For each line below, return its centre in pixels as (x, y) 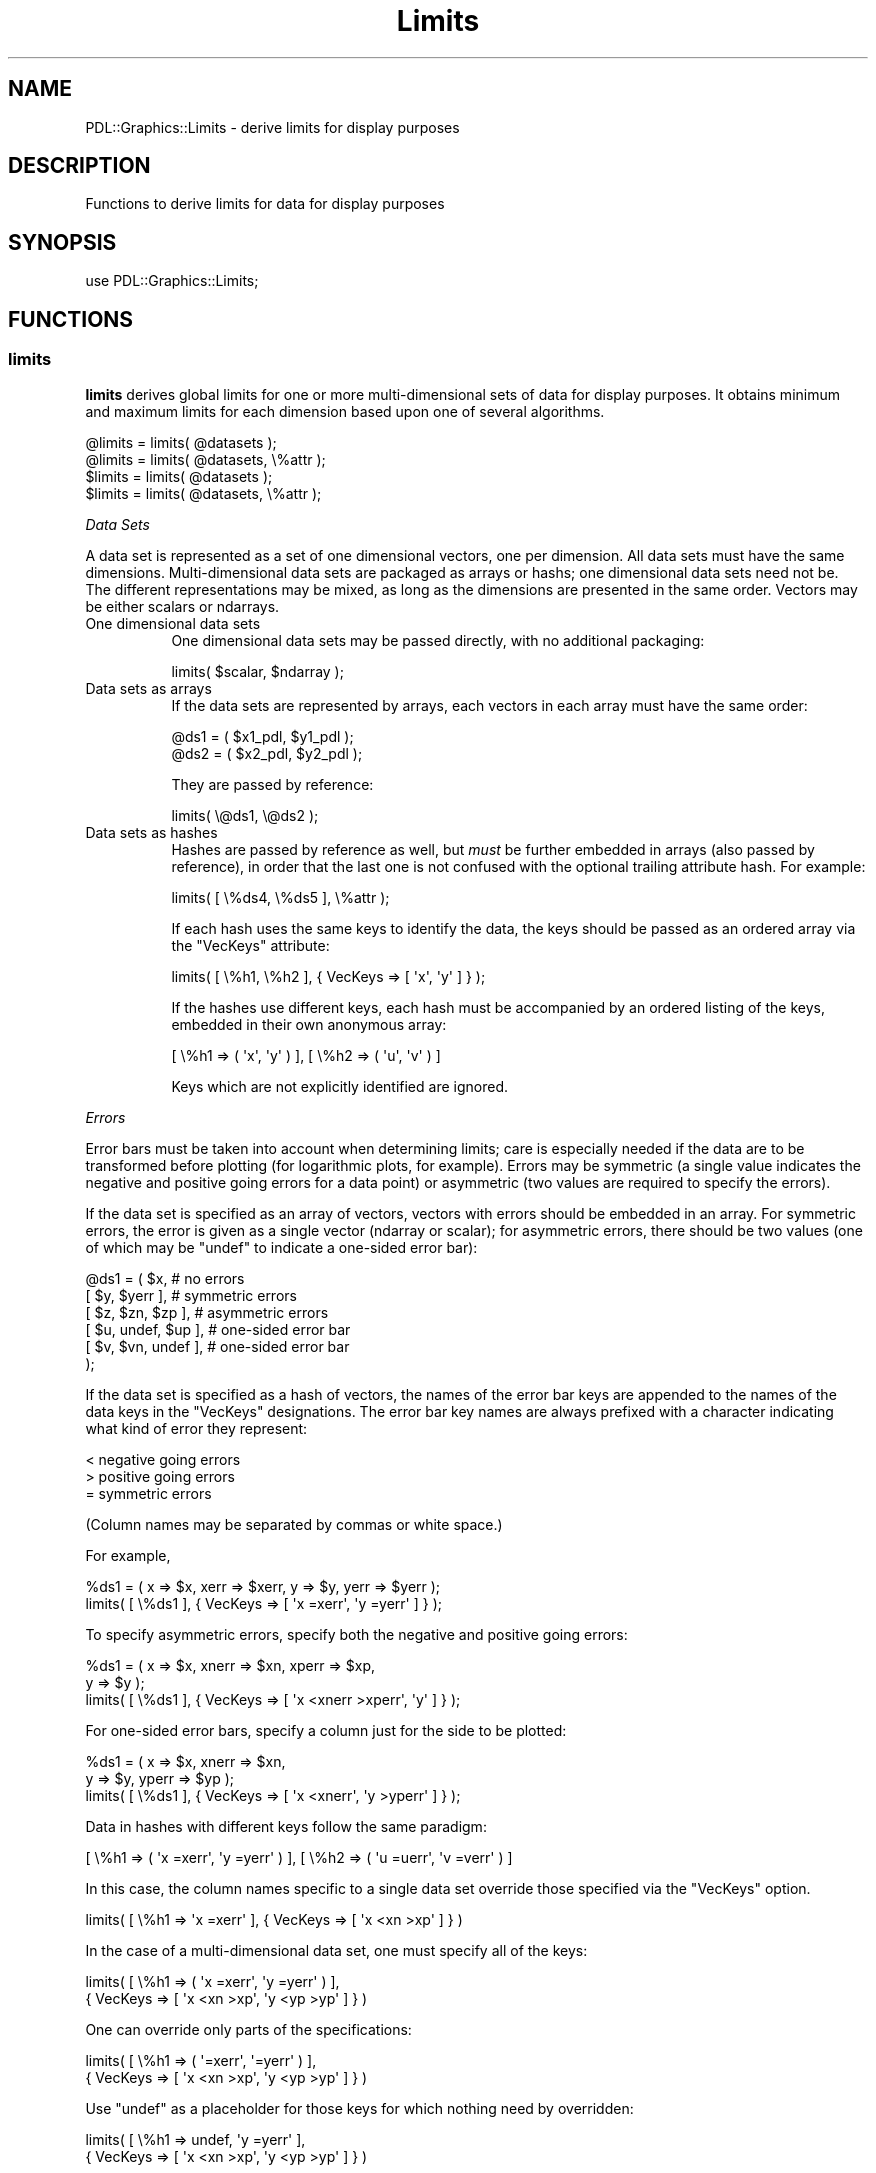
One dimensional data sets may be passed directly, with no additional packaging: (438, 640)
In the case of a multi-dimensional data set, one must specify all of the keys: (336, 1950)
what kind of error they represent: (196, 1428)
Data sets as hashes (151, 832)
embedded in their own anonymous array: (309, 1024)
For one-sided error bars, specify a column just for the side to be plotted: (326, 1730)
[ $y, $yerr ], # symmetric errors (191, 1295)
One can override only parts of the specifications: (248, 2029)
